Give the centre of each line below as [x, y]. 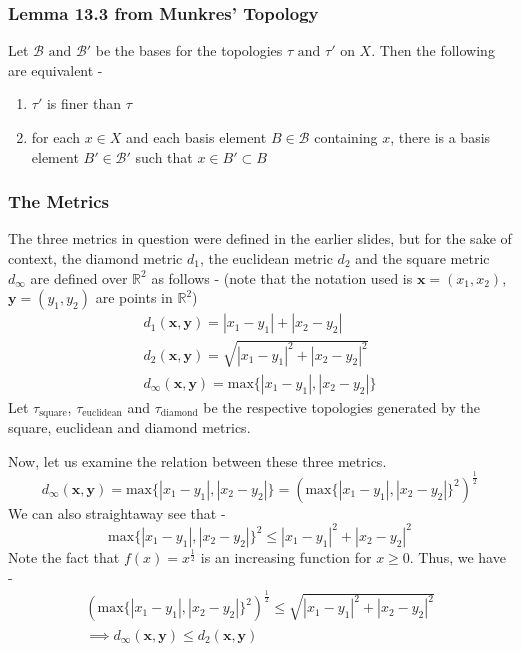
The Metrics [58, 201]
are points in [134, 297]
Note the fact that [64, 556]
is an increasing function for [286, 556]
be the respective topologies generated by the [341, 406]
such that [164, 156]
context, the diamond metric [95, 258]
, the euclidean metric [266, 258]
